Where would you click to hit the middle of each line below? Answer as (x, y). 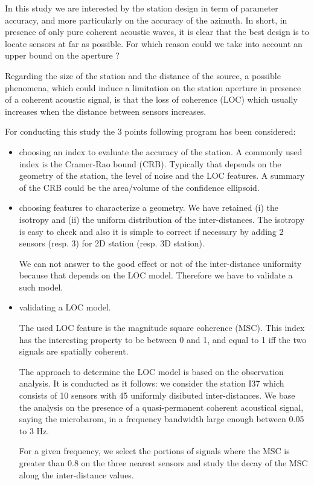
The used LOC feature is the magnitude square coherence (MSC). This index (162, 328)
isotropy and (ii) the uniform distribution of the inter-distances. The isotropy (162, 219)
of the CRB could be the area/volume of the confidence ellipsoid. (139, 187)
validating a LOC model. (65, 307)
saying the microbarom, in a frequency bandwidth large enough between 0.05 (162, 419)
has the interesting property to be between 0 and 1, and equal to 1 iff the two (163, 339)
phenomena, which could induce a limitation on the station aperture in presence (153, 87)
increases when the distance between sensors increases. (106, 111)
